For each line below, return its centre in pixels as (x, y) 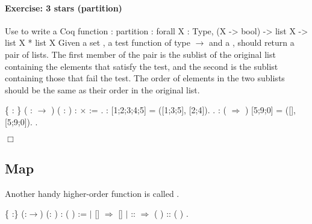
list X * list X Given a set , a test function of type (98, 42)
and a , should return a (252, 42)
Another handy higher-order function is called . (92, 193)
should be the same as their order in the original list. (102, 89)
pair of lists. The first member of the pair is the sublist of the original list (140, 54)
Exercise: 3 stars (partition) (64, 8)
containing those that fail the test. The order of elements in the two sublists (145, 78)
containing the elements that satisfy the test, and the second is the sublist (142, 66)
